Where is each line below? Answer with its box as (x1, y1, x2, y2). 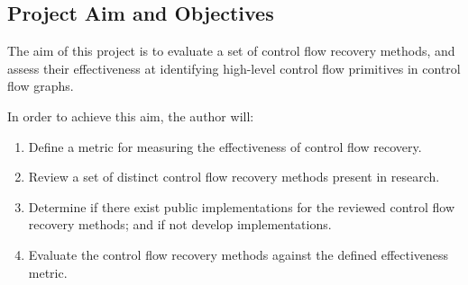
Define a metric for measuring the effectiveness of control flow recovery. (28, 137, 422, 156)
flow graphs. (7, 76, 74, 95)
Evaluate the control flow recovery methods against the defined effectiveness (28, 245, 449, 263)
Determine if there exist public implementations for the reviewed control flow (28, 197, 455, 216)
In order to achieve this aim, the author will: (7, 106, 254, 125)
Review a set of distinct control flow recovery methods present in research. (28, 167, 440, 186)
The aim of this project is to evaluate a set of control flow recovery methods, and (7, 41, 455, 60)
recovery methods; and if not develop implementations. (28, 215, 332, 234)
